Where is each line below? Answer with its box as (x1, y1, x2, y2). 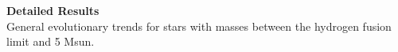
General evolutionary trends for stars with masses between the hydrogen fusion (6, 17, 392, 34)
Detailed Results (6, 2, 99, 18)
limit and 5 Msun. (6, 33, 95, 50)
